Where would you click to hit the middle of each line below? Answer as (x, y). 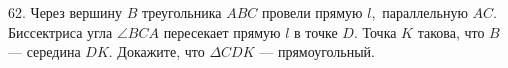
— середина (44, 51)
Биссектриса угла (60, 31)
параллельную (425, 12)
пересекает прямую (222, 31)
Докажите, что (161, 51)
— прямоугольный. (317, 51)
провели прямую (312, 12)
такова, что (451, 31)
